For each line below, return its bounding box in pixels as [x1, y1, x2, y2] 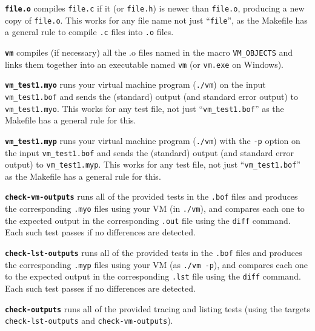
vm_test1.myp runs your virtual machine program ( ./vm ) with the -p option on [5, 134, 300, 146]
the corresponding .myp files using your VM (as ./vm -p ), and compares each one [5, 258, 308, 270]
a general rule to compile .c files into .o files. [5, 25, 174, 38]
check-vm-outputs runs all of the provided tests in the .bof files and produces [5, 190, 298, 203]
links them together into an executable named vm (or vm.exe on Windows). [5, 57, 284, 70]
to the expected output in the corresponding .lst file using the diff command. [5, 270, 301, 283]
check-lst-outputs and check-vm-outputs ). [5, 314, 173, 327]
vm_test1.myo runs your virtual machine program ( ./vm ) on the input [5, 78, 266, 91]
